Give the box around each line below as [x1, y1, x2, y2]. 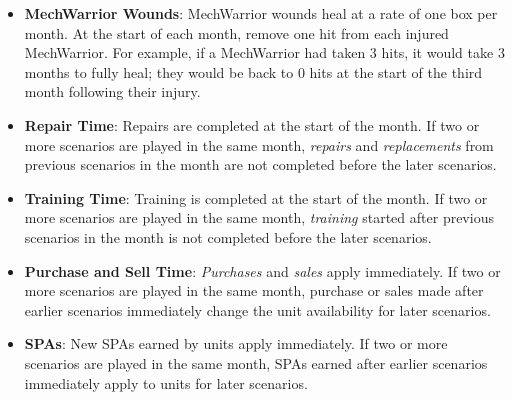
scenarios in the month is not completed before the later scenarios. [24, 226, 432, 247]
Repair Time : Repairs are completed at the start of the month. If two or [24, 114, 480, 135]
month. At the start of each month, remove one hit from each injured [24, 22, 449, 43]
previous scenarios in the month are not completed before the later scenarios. [24, 154, 497, 175]
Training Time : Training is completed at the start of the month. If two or [24, 187, 488, 208]
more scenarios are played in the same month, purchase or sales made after [24, 280, 484, 301]
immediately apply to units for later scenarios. [24, 372, 308, 393]
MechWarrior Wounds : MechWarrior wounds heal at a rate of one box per [24, 3, 498, 23]
